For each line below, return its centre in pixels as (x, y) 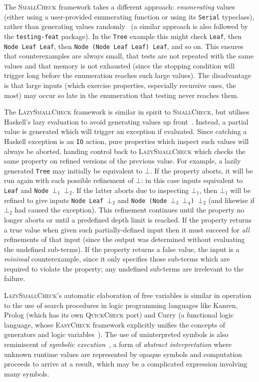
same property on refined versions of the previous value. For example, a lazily (123, 161)
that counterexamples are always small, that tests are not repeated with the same (129, 56)
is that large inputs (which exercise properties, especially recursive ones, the (120, 85)
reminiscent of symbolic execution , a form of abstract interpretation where (118, 344)
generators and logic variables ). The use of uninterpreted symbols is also (116, 334)
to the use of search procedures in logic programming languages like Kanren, (121, 305)
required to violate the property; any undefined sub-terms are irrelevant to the (124, 268)
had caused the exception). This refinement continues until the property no (129, 210)
